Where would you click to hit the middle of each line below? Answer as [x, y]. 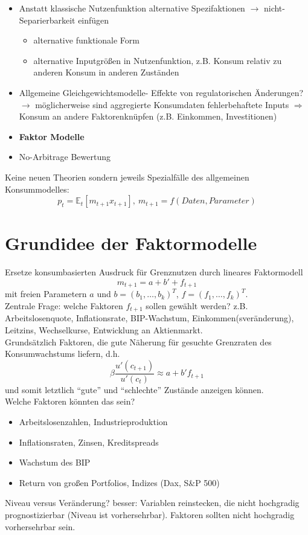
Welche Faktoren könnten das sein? [70, 401]
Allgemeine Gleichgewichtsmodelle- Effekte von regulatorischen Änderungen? [161, 92]
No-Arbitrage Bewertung [65, 157]
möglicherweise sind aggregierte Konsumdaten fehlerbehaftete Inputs [162, 104]
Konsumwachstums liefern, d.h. [63, 354]
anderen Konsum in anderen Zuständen [106, 72]
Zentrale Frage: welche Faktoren [64, 305]
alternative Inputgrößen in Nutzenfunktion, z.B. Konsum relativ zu [158, 60]
